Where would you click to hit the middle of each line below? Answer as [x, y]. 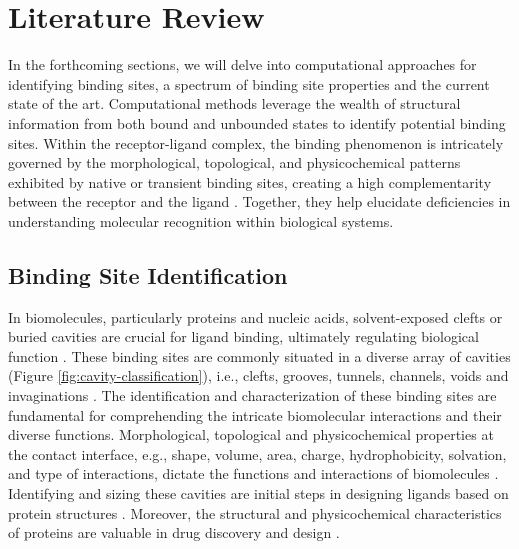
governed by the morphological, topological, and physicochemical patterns [234, 162]
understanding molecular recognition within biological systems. [201, 220]
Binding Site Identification [148, 274]
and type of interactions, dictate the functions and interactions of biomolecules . [253, 473]
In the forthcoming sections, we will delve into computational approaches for [242, 64]
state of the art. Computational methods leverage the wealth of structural [234, 103]
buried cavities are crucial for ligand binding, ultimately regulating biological [243, 336]
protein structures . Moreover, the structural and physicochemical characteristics [255, 512]
